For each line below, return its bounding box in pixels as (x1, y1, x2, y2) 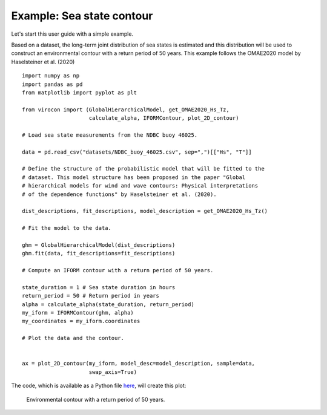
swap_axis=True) (88, 368, 137, 375)
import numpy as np (22, 73, 80, 79)
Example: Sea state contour (11, 9, 153, 22)
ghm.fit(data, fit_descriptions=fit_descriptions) (22, 250, 176, 257)
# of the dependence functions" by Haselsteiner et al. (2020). (22, 191, 217, 198)
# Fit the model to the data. (22, 224, 112, 232)
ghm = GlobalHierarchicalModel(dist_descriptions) (22, 241, 176, 248)
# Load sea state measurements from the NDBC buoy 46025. (22, 131, 198, 139)
